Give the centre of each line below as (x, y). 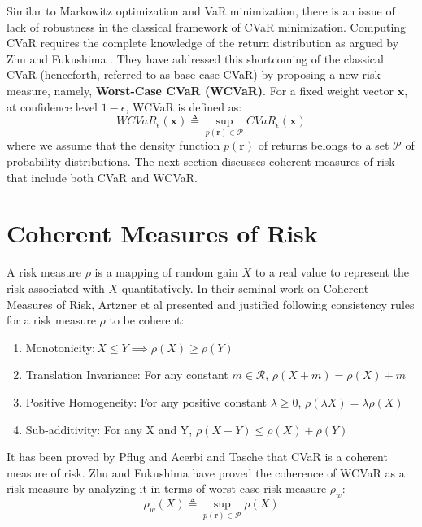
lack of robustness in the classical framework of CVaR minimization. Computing (207, 26)
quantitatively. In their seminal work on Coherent (245, 287)
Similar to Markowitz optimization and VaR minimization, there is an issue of (201, 11)
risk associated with (56, 287)
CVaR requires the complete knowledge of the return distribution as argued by (203, 43)
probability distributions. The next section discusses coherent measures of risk (201, 161)
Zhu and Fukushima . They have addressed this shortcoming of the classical (195, 58)
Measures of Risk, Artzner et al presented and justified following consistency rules (211, 304)
